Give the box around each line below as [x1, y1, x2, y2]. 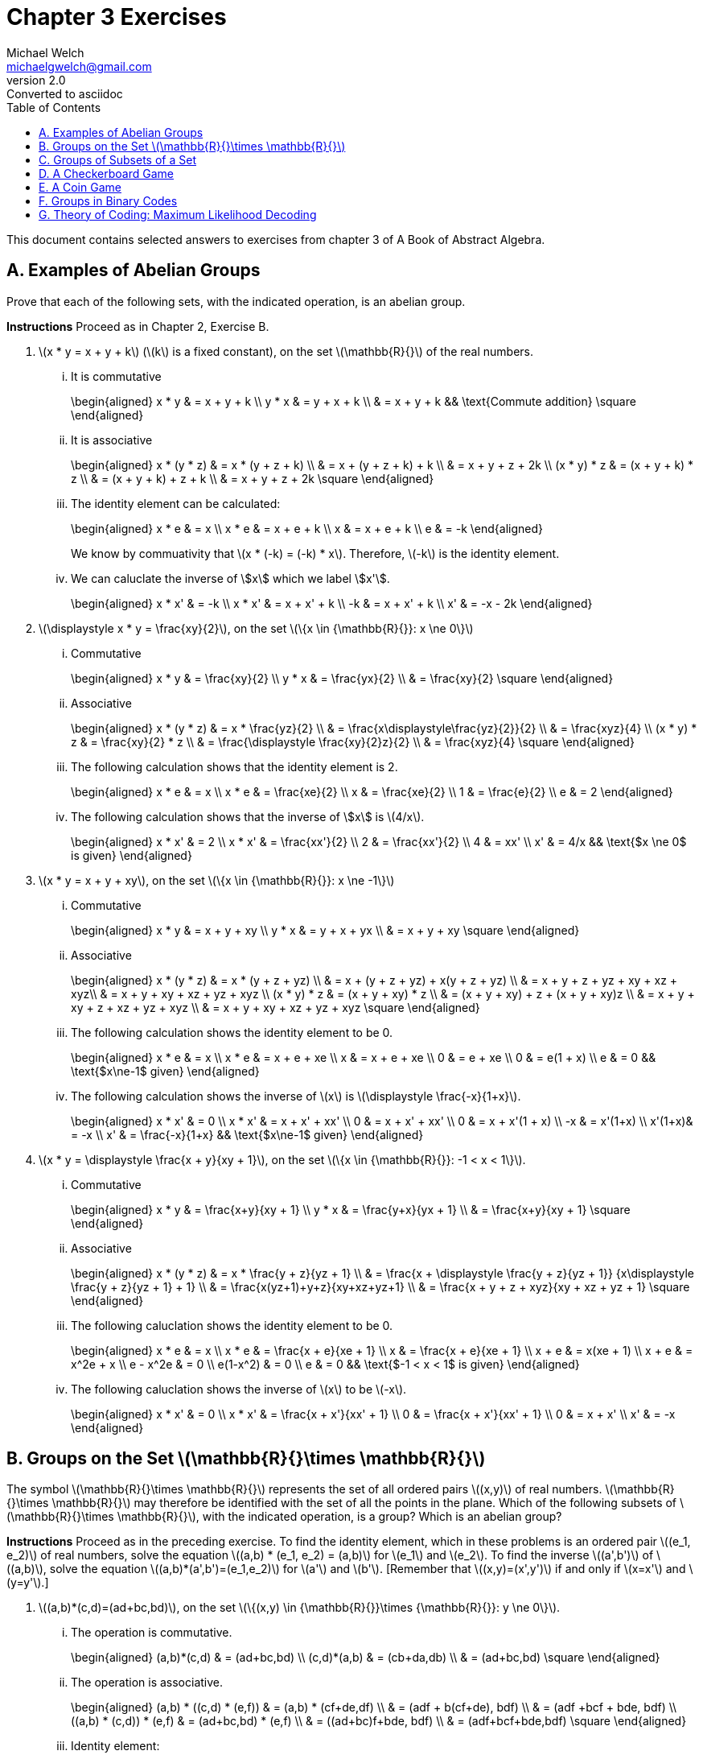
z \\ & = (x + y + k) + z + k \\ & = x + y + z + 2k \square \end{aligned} [71, 471, 434, 485]
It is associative [71, 432, 153, 447]
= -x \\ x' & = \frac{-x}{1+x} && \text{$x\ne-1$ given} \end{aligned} [71, 1127, 424, 1142]
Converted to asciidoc [6, 86, 123, 101]
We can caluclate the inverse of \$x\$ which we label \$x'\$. [71, 571, 390, 585]
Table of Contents [6, 100, 101, 114]
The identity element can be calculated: [71, 496, 281, 510]
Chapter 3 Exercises [6, 3, 227, 31]
